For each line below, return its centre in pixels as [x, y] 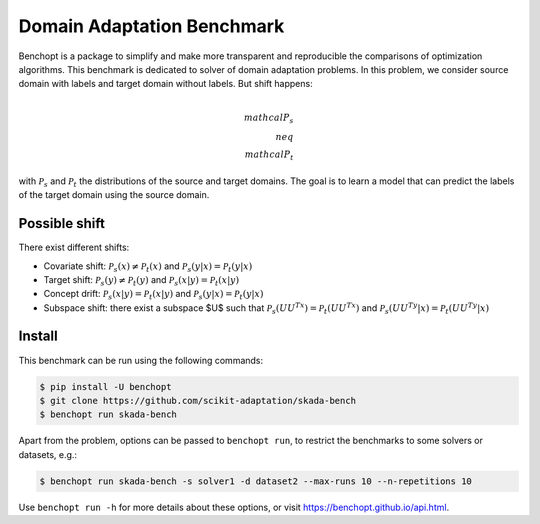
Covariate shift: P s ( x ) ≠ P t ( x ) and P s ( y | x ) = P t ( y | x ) [148, 267]
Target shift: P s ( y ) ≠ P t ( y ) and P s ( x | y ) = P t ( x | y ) [141, 280]
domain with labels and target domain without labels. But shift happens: [166, 84]
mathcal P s [268, 118]
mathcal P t [269, 156]
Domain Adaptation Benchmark [151, 26]
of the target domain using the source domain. [114, 195]
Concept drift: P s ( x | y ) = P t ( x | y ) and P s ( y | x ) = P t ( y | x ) [153, 295]
